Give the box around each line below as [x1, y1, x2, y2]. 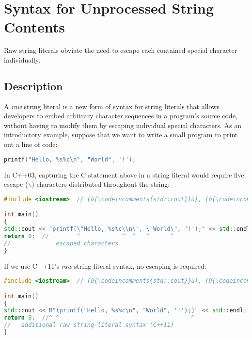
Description [4, 78, 63, 93]
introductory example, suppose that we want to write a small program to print [4, 129, 238, 140]
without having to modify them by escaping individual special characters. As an [4, 120, 242, 130]
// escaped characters [4, 240, 119, 247]
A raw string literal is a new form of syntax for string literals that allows [4, 101, 220, 111]
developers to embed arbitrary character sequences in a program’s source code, [4, 111, 237, 121]
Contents [4, 17, 65, 37]
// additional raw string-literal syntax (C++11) [4, 322, 174, 329]
